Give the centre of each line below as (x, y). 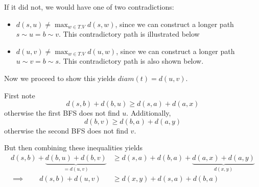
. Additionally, (149, 113)
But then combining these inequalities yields (74, 148)
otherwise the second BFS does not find (66, 130)
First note (20, 95)
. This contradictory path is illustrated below (129, 34)
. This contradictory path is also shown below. (131, 61)
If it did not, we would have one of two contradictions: (89, 7)
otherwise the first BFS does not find (62, 113)
